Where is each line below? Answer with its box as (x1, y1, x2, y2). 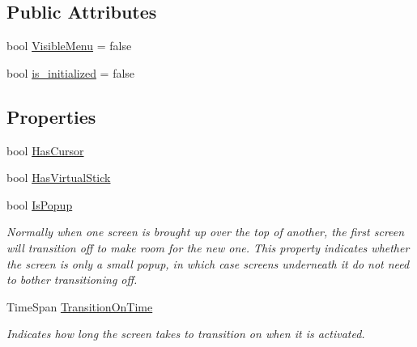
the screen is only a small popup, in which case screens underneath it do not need (6, 255, 410, 272)
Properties (6, 104, 96, 129)
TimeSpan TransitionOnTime (6, 298, 153, 315)
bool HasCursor (6, 142, 84, 159)
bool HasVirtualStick (6, 169, 111, 186)
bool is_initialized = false (6, 64, 135, 81)
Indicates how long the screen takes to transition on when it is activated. (6, 325, 365, 342)
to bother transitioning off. (6, 271, 138, 288)
